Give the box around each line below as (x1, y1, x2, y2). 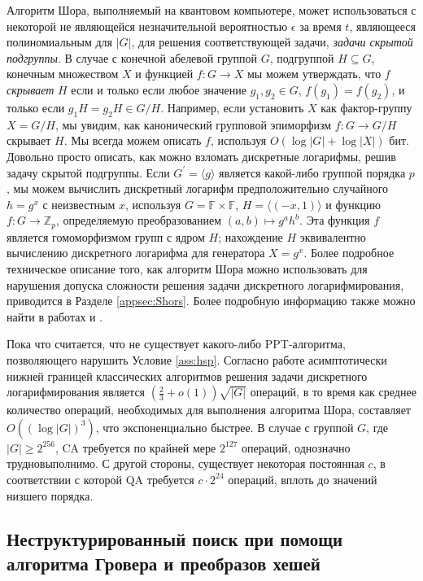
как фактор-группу (321, 98, 412, 116)
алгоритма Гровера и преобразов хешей (7, 550, 321, 575)
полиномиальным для (7, 33, 113, 50)
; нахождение (218, 228, 283, 245)
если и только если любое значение (71, 81, 246, 98)
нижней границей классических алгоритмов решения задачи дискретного (7, 367, 368, 384)
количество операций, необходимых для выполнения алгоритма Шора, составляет (7, 401, 411, 418)
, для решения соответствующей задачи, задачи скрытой (131, 33, 413, 50)
